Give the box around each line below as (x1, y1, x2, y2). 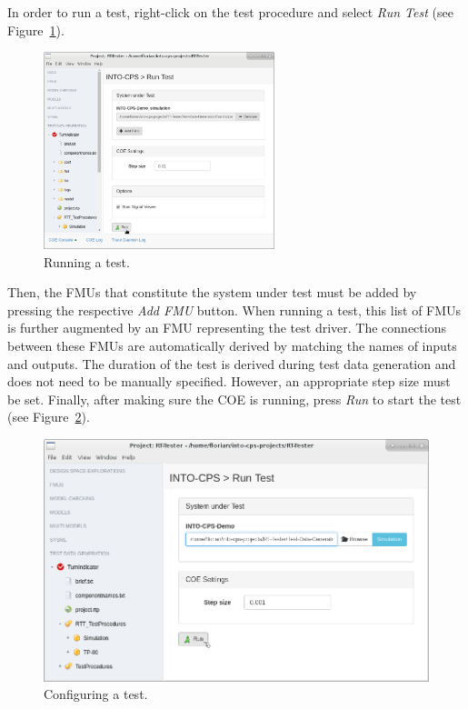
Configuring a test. (44, 684, 148, 704)
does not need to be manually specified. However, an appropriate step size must (7, 372, 451, 391)
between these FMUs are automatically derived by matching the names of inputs (7, 335, 457, 354)
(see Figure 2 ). (7, 407, 90, 426)
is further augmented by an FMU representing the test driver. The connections (7, 318, 446, 337)
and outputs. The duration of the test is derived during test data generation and (7, 354, 456, 373)
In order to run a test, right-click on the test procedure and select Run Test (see (7, 3, 453, 21)
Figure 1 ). (7, 20, 65, 39)
